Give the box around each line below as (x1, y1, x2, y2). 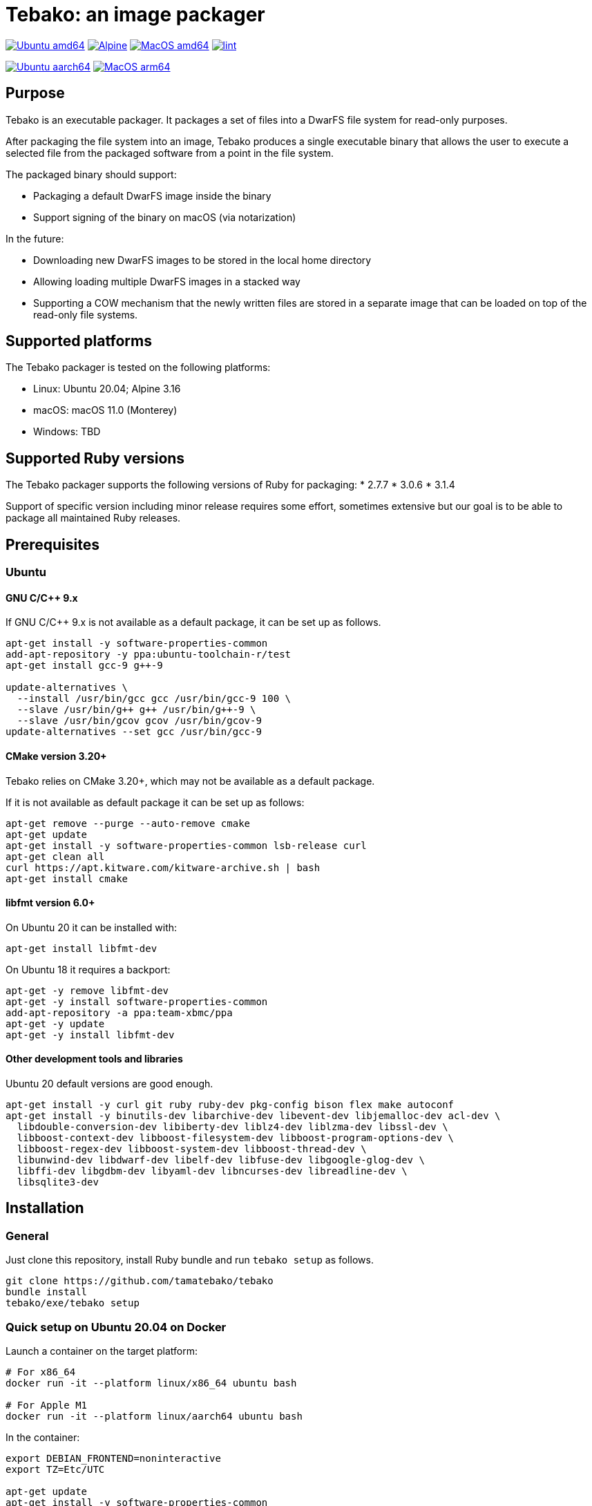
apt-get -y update (6, 1018, 105, 1029)
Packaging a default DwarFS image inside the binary (33, 189, 271, 202)
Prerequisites (6, 535, 99, 553)
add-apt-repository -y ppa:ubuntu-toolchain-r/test (6, 649, 292, 660)
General (6, 1228, 49, 1243)
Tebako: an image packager (6, 3, 265, 26)
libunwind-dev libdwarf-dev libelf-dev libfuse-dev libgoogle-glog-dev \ (17, 1154, 425, 1165)
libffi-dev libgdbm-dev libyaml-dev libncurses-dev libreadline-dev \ (17, 1165, 408, 1176)
